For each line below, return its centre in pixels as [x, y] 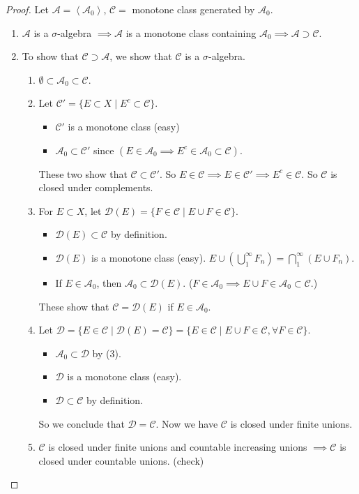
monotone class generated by [193, 9]
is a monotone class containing [191, 32]
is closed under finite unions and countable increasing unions [178, 447]
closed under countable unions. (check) [121, 460]
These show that [74, 306]
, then [109, 282]
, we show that [141, 56]
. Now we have [187, 423]
